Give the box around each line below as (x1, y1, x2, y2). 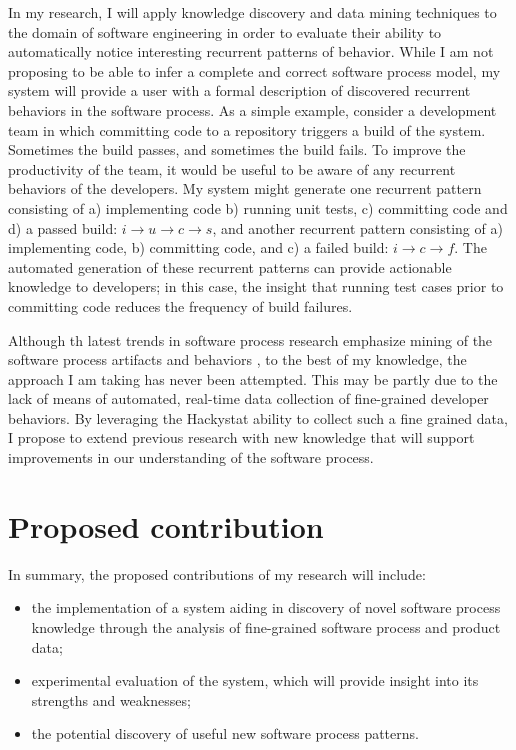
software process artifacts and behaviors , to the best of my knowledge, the (8, 349, 467, 370)
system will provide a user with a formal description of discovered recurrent (8, 80, 471, 101)
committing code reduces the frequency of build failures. (8, 295, 353, 316)
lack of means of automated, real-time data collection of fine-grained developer (8, 388, 489, 409)
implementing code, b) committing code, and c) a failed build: (8, 237, 389, 258)
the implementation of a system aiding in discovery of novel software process (31, 597, 501, 618)
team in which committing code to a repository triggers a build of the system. (8, 119, 486, 140)
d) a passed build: (8, 217, 118, 238)
